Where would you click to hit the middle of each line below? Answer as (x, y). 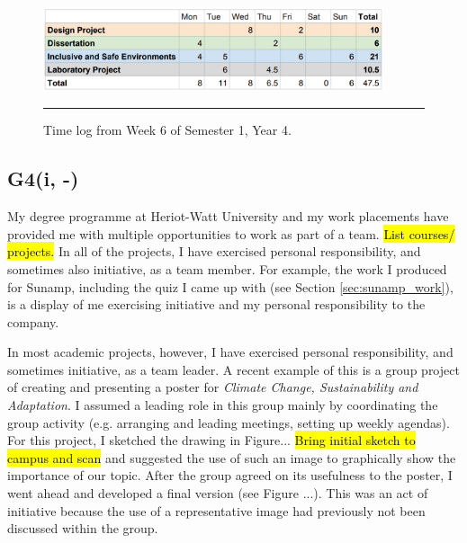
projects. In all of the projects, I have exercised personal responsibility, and (214, 251)
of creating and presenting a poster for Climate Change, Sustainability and (213, 387)
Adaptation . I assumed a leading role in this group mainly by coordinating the (223, 405)
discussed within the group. (83, 528)
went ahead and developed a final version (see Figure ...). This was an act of (218, 493)
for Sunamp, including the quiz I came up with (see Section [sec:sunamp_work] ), (230, 286)
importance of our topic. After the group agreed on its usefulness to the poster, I (230, 475)
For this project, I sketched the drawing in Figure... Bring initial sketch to (211, 440)
